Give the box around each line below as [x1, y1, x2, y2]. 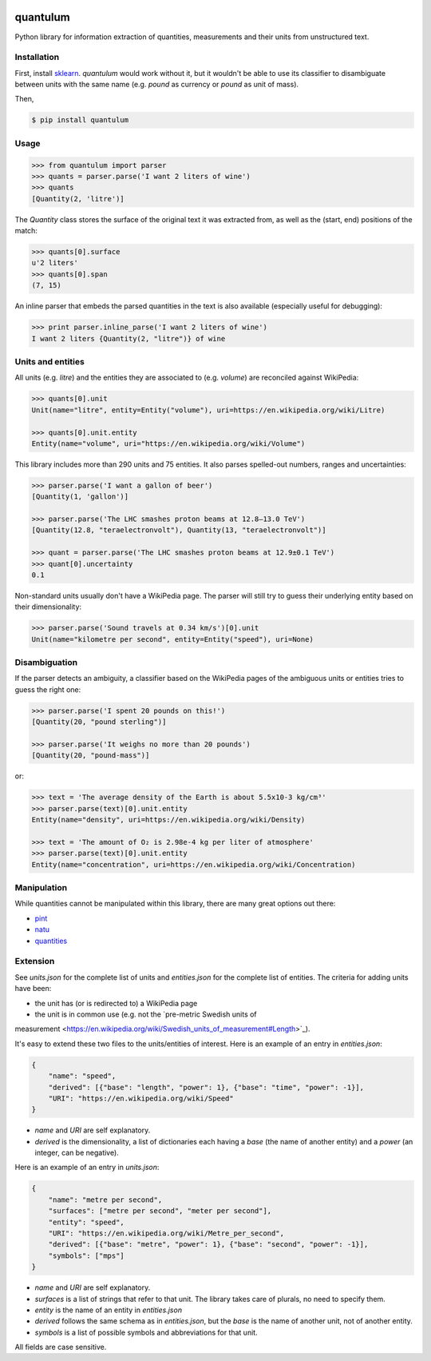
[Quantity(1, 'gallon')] [31, 492, 129, 501]
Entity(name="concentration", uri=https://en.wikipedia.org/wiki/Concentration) [31, 860, 356, 869]
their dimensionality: [14, 602, 82, 611]
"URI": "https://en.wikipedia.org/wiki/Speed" [48, 1093, 235, 1103]
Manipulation [14, 882, 68, 893]
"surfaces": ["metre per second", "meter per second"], [48, 1207, 272, 1216]
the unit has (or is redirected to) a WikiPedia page [34, 998, 198, 1008]
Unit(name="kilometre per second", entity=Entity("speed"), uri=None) [31, 635, 314, 643]
